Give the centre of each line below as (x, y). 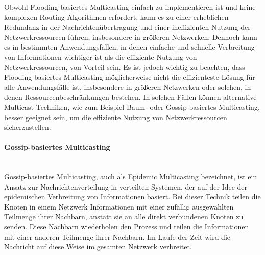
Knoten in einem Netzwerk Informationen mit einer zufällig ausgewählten (119, 206)
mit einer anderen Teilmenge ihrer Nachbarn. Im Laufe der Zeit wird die (117, 236)
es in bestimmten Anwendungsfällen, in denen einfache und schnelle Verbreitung (129, 47)
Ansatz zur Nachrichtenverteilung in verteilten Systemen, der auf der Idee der (126, 186)
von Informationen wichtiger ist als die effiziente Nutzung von (101, 56)
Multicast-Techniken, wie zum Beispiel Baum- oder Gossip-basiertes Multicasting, (132, 107)
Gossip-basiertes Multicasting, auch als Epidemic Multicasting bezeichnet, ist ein (131, 177)
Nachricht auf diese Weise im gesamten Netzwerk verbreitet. (98, 247)
